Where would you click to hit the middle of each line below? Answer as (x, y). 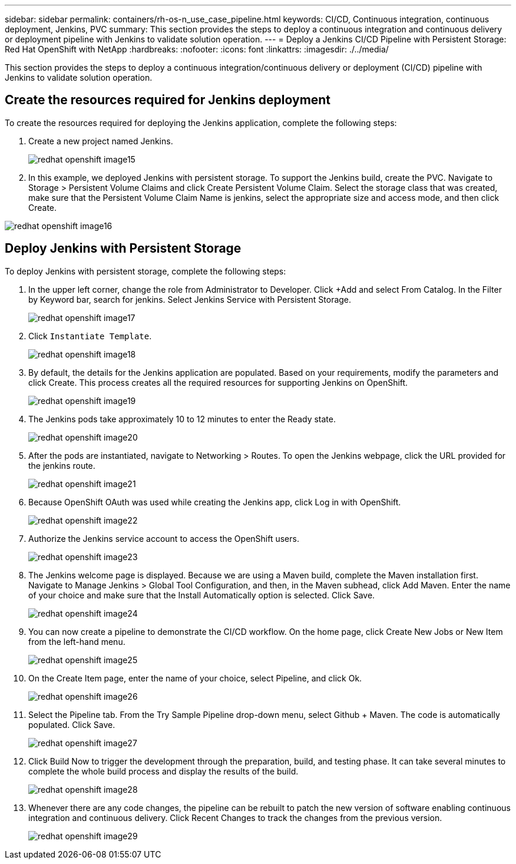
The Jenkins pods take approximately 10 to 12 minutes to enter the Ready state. (182, 419)
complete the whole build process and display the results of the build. (163, 771)
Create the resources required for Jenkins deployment (168, 100)
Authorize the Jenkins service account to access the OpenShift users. (164, 538)
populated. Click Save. (72, 724)
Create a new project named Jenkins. (101, 141)
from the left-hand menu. (77, 641)
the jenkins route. (62, 465)
